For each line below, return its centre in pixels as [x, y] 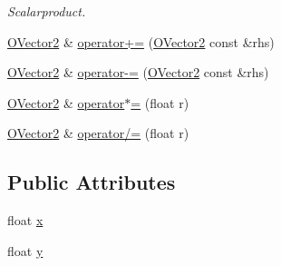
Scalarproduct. [47, 11]
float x [25, 220]
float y [25, 250]
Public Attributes [92, 182]
